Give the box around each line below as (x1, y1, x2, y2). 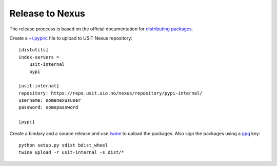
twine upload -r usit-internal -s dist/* (18, 150, 124, 155)
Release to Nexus (9, 8, 86, 19)
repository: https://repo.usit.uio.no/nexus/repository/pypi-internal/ (18, 90, 203, 96)
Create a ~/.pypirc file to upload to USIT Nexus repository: (9, 35, 133, 41)
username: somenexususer (18, 98, 81, 103)
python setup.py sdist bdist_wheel (18, 142, 108, 149)
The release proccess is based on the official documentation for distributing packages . (9, 26, 193, 32)
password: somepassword (18, 104, 78, 110)
